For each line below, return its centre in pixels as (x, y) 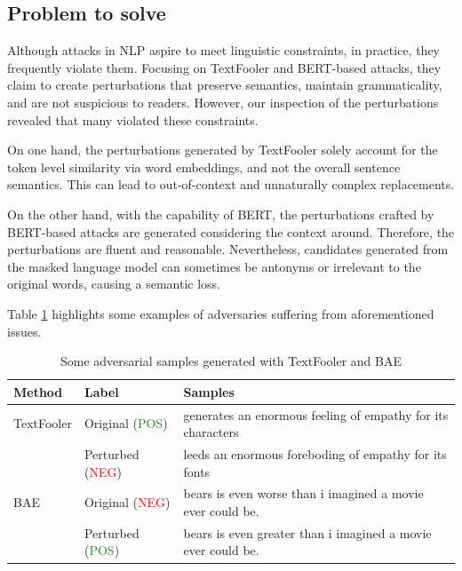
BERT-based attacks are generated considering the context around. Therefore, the (231, 231)
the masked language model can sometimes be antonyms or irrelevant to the (214, 266)
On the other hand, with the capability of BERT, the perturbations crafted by (221, 214)
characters (211, 432)
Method (38, 391)
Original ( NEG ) (127, 502)
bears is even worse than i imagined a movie (303, 493)
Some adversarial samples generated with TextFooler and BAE (231, 361)
